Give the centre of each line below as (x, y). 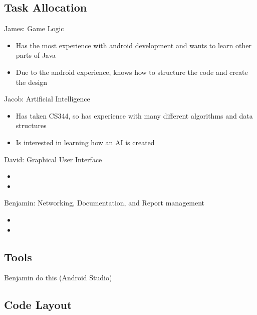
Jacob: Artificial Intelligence (47, 99)
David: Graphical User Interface (53, 159)
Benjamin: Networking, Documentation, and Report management (104, 203)
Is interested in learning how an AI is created (85, 142)
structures (31, 125)
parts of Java (36, 55)
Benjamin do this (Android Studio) (58, 278)
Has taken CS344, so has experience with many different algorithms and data (134, 115)
